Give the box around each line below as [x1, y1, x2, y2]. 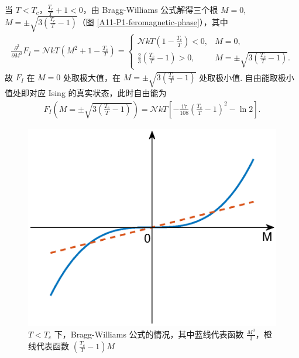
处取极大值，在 [63, 71, 121, 83]
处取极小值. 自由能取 [199, 71, 278, 83]
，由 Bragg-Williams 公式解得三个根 [83, 4, 218, 15]
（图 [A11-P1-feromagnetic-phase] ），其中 [77, 15, 228, 28]
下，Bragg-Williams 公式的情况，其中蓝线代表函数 [54, 328, 244, 340]
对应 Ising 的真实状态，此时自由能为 [29, 87, 167, 99]
